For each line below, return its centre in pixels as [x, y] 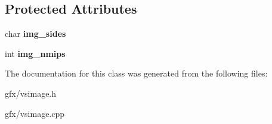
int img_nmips [35, 53]
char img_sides [35, 34]
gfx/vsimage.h [31, 93]
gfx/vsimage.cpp [35, 113]
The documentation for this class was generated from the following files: [136, 73]
